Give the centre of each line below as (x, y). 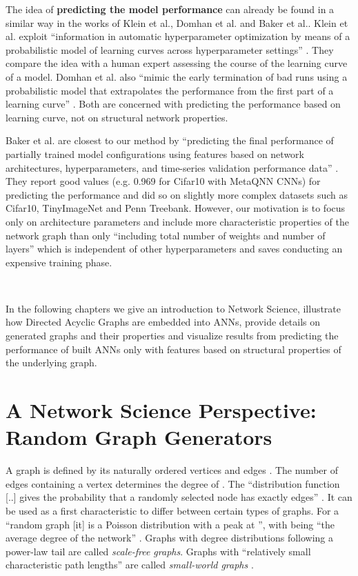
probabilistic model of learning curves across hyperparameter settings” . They (170, 49)
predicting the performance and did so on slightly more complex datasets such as (177, 194)
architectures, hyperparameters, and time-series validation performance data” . (172, 167)
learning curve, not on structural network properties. (117, 117)
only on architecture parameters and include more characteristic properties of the (177, 221)
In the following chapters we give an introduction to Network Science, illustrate (173, 308)
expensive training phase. (59, 262)
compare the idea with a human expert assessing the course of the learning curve (177, 63)
